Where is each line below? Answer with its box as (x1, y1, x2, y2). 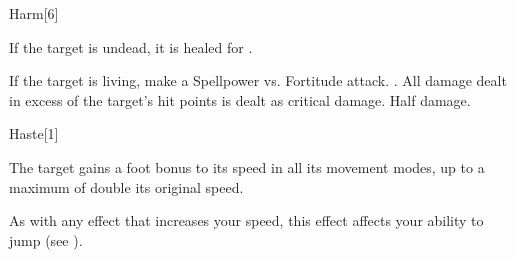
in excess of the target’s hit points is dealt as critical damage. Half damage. (9, 89, 471, 110)
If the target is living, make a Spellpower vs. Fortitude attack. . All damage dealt (9, 70, 507, 91)
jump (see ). (9, 229, 83, 250)
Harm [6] (9, 3, 59, 23)
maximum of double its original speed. (9, 176, 244, 197)
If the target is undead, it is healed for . (9, 36, 253, 57)
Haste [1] (9, 123, 59, 144)
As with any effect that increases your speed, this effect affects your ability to (9, 210, 484, 231)
